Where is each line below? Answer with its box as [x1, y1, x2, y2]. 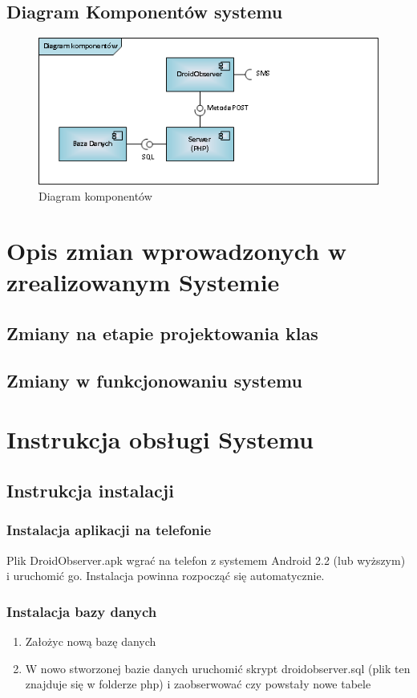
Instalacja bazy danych [6, 601, 157, 621]
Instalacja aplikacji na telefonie [6, 520, 212, 540]
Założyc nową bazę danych [25, 633, 156, 649]
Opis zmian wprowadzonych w [6, 234, 347, 267]
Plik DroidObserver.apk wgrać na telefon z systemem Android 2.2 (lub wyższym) [6, 551, 406, 568]
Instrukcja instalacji [6, 477, 174, 502]
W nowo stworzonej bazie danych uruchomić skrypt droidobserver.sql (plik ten [25, 659, 411, 676]
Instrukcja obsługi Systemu [6, 423, 314, 456]
